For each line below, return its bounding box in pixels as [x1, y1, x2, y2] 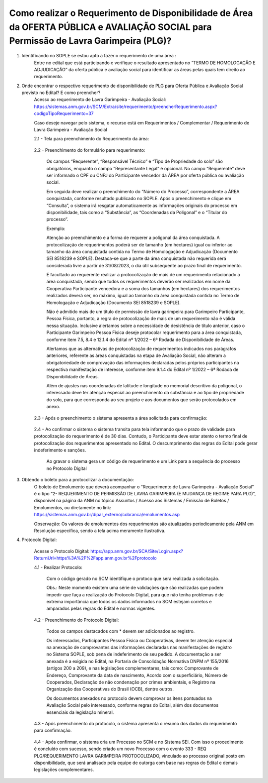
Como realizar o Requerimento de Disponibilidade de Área [9, 7, 253, 18]
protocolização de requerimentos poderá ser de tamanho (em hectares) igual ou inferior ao [46, 241, 233, 247]
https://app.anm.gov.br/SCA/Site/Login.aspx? [90, 548, 183, 554]
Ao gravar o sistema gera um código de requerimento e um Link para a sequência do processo [46, 458, 240, 464]
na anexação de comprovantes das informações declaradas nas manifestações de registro [46, 645, 232, 651]
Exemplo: [46, 225, 66, 231]
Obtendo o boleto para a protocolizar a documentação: [21, 477, 134, 483]
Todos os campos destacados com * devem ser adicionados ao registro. [46, 628, 195, 634]
